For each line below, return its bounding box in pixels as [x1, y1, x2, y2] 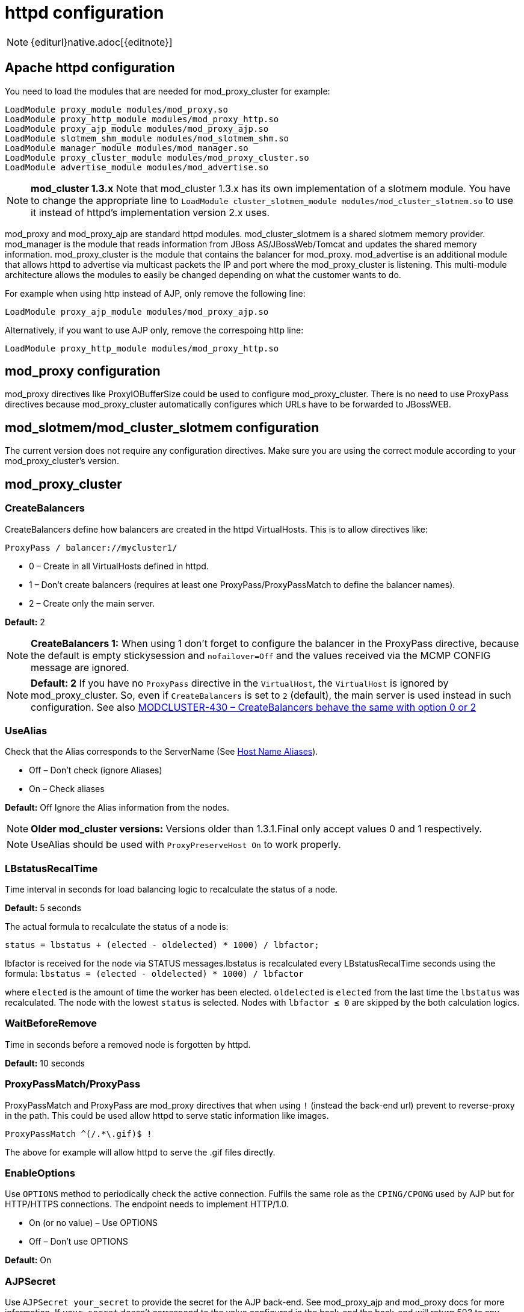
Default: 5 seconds [5, 903, 81, 913]
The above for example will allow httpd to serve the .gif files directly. [5, 1146, 276, 1157]
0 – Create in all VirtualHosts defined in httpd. [29, 560, 209, 571]
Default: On [5, 1255, 52, 1266]
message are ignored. [31, 661, 129, 673]
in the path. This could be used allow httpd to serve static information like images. [5, 1110, 329, 1121]
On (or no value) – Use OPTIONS [29, 1218, 158, 1228]
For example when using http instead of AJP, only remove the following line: [5, 288, 306, 299]
